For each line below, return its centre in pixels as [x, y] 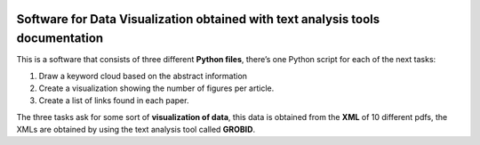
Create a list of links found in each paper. [114, 101]
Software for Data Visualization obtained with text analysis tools [198, 19]
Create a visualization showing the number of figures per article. [156, 88]
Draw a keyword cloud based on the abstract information [143, 76]
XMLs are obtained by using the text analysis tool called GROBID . [136, 130]
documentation [60, 39]
